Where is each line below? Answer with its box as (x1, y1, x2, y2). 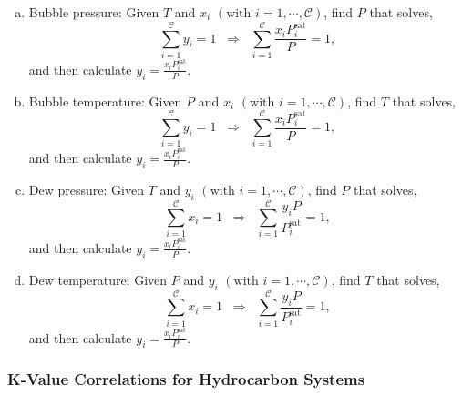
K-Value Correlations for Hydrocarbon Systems (7, 368, 365, 390)
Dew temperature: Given (28, 269, 168, 289)
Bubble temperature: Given (28, 91, 182, 110)
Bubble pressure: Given (28, 3, 159, 21)
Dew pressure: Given (28, 180, 144, 199)
